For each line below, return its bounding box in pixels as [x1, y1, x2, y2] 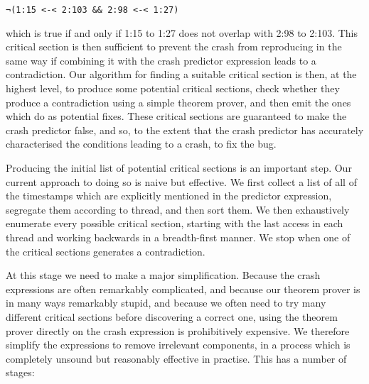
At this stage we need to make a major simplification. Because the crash [6, 268, 321, 282]
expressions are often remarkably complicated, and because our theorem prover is [6, 281, 360, 296]
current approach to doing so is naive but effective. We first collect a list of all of [6, 174, 357, 189]
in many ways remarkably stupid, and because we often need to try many [6, 295, 326, 310]
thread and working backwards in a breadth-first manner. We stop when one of [6, 229, 351, 244]
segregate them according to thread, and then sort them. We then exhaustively [6, 202, 350, 216]
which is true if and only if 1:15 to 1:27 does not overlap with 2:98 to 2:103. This [6, 25, 358, 40]
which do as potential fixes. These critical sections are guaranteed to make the [6, 109, 347, 124]
